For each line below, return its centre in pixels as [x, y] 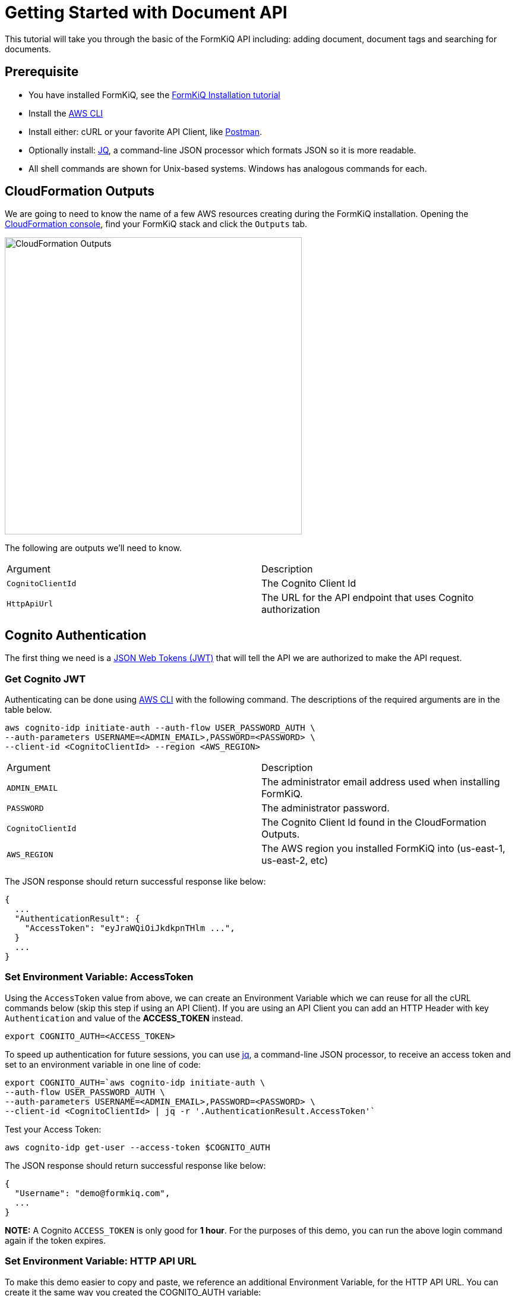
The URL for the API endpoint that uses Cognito [368, 598]
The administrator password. [326, 808]
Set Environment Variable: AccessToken [99, 977]
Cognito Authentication [76, 635]
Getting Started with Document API [146, 12]
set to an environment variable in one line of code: [103, 1064]
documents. [28, 49]
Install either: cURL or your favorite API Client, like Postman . [145, 131]
